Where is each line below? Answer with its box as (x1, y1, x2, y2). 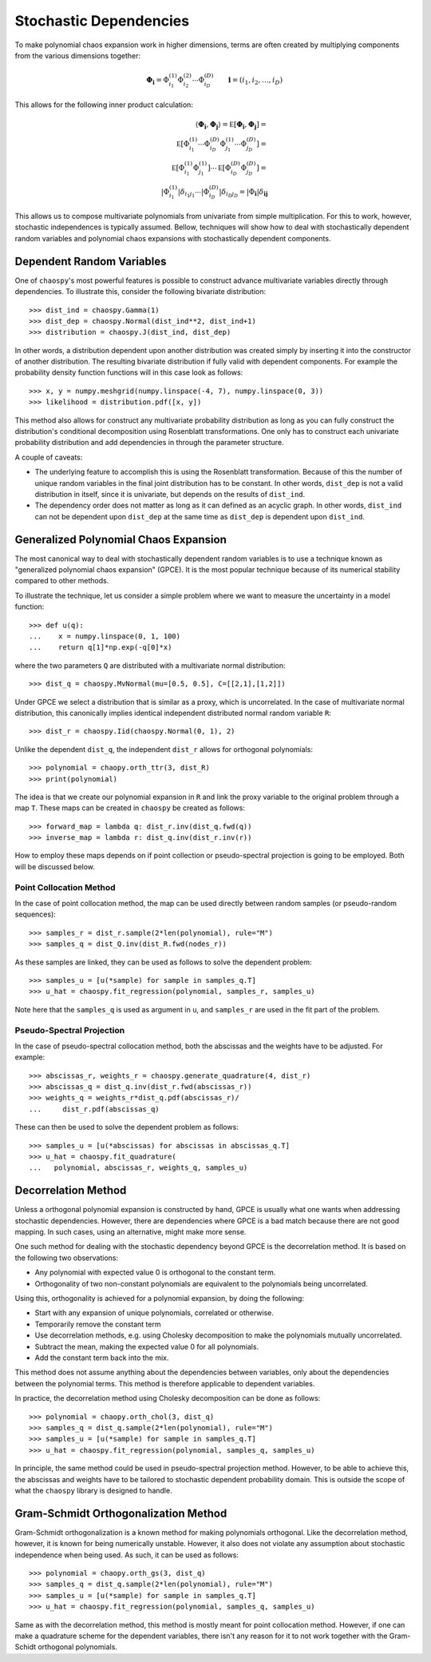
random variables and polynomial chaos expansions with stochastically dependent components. (14, 233, 331, 243)
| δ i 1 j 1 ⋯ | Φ (177, 187, 210, 199)
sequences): (14, 909, 56, 919)
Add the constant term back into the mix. (34, 1353, 169, 1362)
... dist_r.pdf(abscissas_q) (29, 1104, 160, 1114)
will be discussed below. (14, 861, 96, 871)
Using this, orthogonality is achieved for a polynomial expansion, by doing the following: (14, 1294, 305, 1303)
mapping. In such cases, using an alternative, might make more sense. (14, 1227, 247, 1237)
